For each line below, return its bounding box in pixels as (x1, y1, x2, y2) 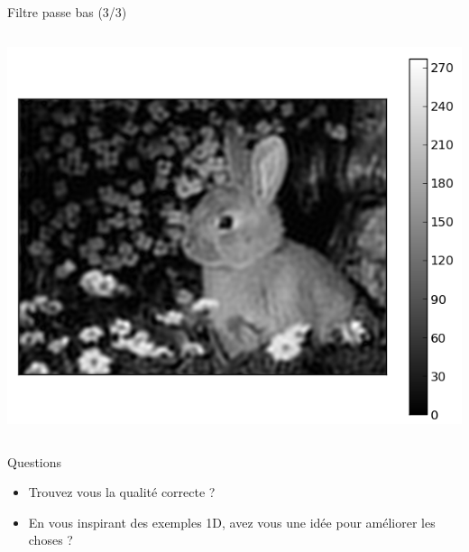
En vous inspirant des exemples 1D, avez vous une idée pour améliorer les (28, 512, 436, 531)
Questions (7, 452, 62, 471)
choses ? (28, 530, 73, 549)
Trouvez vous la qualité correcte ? (28, 483, 216, 501)
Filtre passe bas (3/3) (7, 3, 127, 21)
